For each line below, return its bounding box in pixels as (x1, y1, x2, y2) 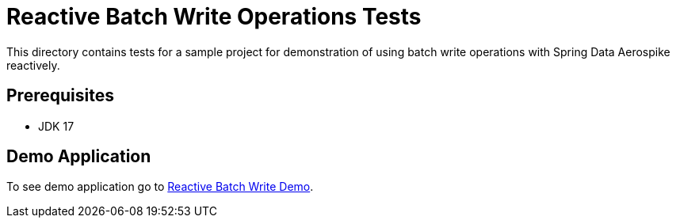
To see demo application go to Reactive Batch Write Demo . (6, 180, 314, 194)
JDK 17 (38, 119, 74, 133)
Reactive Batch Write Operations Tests (6, 3, 422, 30)
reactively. (6, 58, 60, 72)
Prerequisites (6, 85, 114, 106)
